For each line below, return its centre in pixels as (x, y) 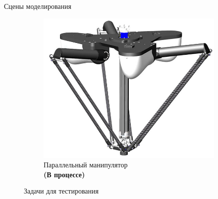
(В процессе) (64, 174)
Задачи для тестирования (61, 191)
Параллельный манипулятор (86, 165)
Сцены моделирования (38, 6)
